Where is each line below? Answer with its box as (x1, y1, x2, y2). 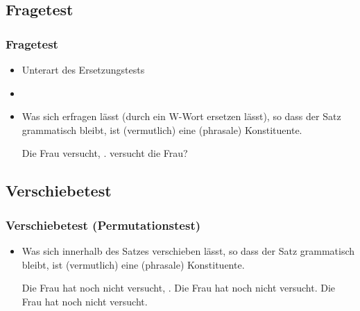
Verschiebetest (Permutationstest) (6, 216, 201, 233)
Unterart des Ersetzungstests (22, 62, 145, 76)
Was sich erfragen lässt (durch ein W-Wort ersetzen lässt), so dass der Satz (22, 109, 341, 124)
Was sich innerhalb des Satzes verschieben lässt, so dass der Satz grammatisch (22, 243, 355, 258)
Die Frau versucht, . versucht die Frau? (22, 146, 188, 160)
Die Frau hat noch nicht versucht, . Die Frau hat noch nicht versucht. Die (22, 280, 336, 295)
